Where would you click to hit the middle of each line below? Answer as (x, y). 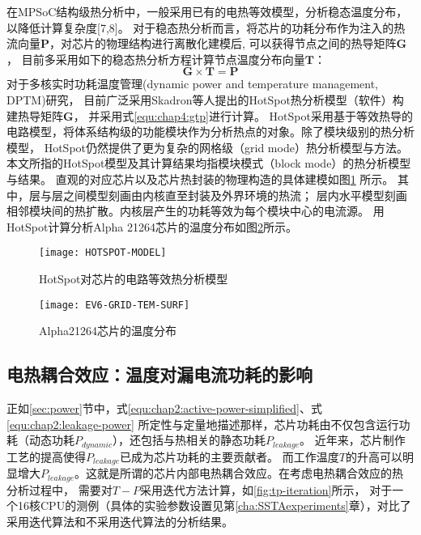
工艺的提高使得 (46, 456)
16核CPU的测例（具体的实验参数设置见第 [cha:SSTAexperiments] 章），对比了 (214, 505)
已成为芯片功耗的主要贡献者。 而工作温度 (230, 456)
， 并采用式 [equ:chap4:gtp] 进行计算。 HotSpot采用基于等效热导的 (243, 115)
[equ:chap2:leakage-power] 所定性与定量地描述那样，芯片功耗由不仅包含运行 (203, 424)
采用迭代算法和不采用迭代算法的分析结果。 (120, 521)
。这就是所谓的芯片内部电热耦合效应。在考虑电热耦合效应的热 (239, 473)
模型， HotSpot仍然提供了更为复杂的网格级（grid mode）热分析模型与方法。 (207, 147)
